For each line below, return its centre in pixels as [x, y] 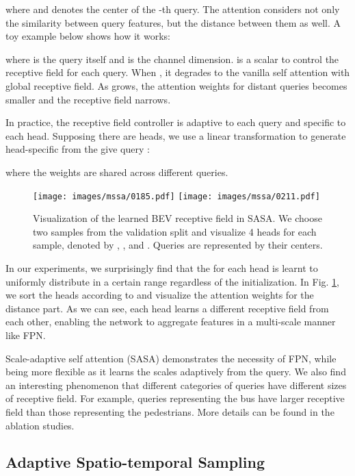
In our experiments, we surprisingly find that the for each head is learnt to [162, 267]
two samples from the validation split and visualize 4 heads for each [175, 231]
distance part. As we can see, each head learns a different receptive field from [167, 308]
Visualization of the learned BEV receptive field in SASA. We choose [177, 218]
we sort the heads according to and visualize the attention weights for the [160, 295]
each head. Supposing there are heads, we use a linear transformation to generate [176, 135]
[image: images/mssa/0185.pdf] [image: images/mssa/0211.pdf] [176, 196]
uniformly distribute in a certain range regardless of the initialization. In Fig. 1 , [173, 281]
